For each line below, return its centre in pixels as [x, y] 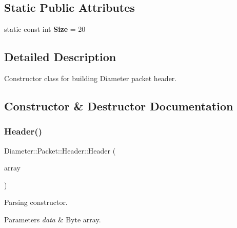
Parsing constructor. [36, 202]
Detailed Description [60, 57]
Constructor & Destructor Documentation [119, 106]
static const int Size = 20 [45, 29]
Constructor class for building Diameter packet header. [91, 78]
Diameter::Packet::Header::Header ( [60, 150]
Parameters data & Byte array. [53, 219]
